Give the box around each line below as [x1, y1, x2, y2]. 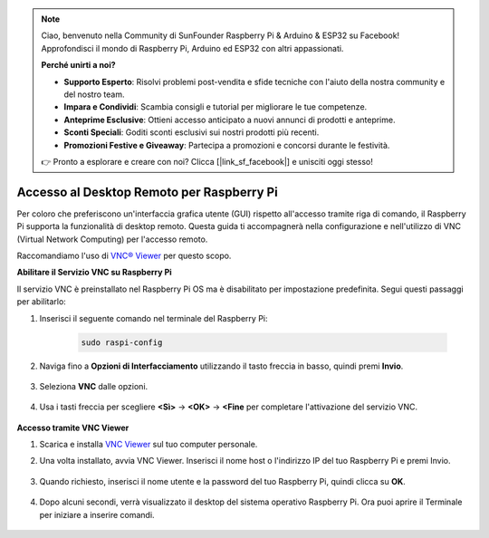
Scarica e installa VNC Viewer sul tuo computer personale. [39, 439, 258, 450]
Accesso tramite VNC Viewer [16, 422, 129, 433]
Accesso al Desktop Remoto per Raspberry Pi [16, 184, 278, 199]
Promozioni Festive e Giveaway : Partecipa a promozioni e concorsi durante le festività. [63, 139, 390, 150]
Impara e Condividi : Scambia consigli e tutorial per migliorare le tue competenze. [63, 101, 368, 112]
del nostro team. [63, 89, 125, 100]
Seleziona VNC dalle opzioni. [39, 380, 149, 391]
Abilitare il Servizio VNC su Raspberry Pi [16, 267, 172, 278]
